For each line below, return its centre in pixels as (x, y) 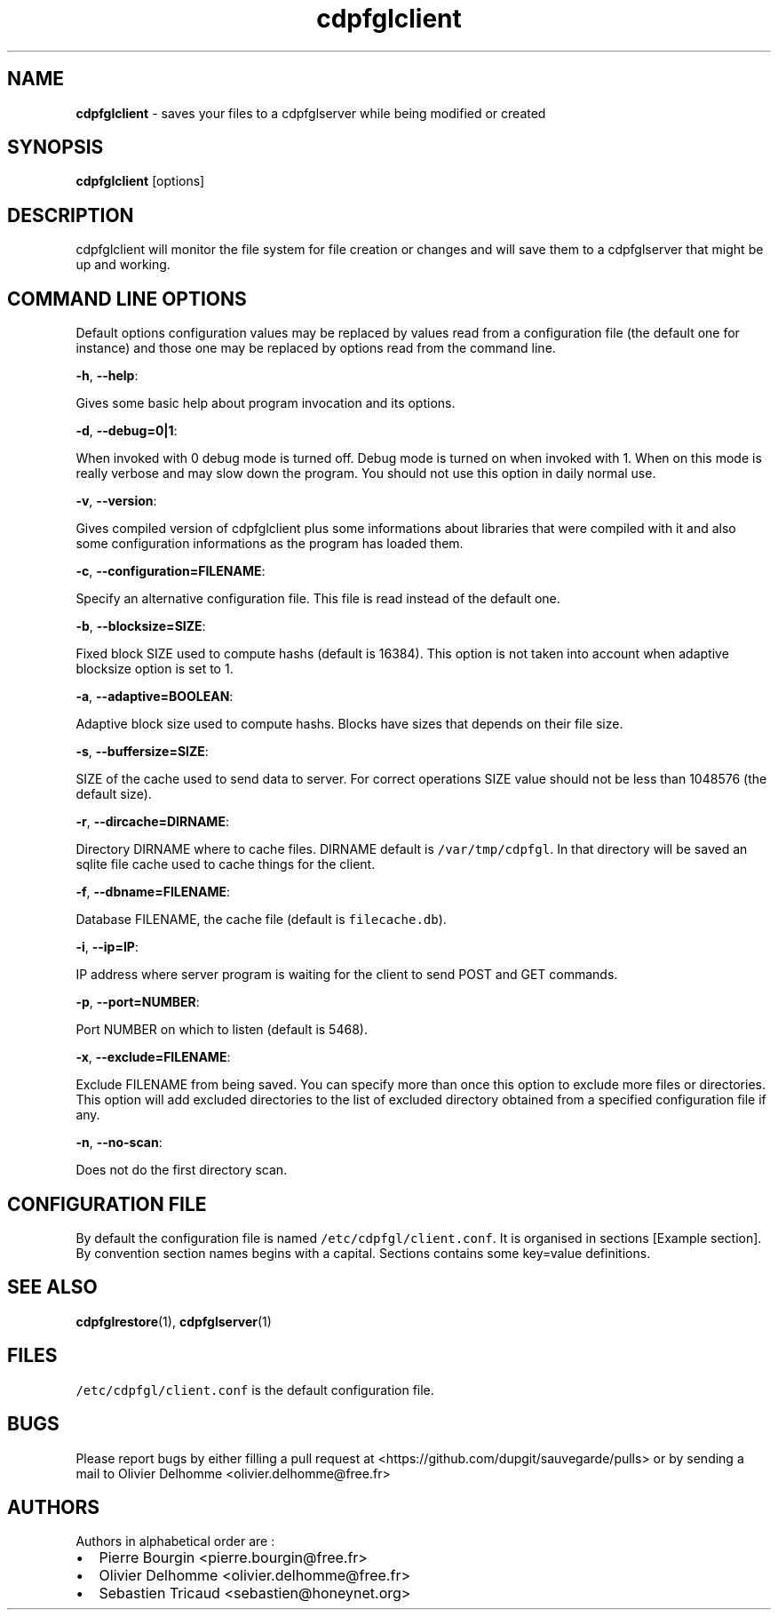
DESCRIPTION (71, 215)
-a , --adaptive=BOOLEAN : (155, 697)
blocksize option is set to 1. (155, 669)
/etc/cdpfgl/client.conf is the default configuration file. (255, 1390)
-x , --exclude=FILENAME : (153, 1057)
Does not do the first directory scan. (182, 1170)
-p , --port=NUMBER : (138, 1002)
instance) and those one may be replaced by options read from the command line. (316, 348)
